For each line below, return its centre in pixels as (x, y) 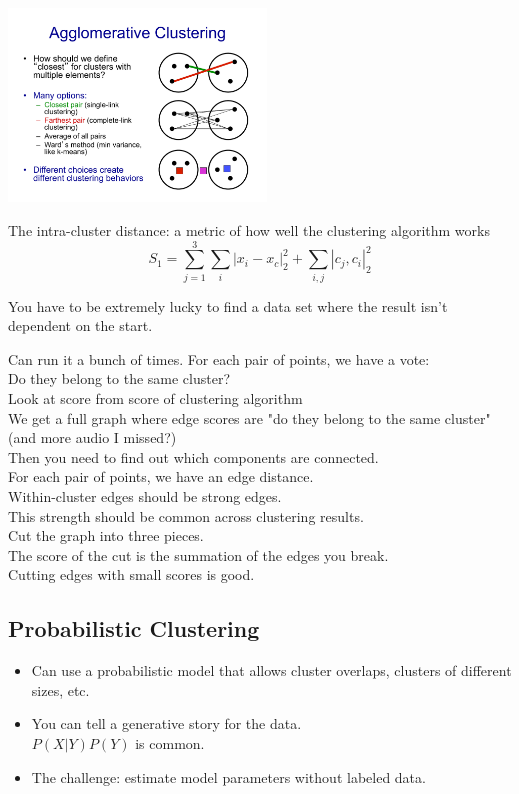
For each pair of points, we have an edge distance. (161, 476)
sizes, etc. (60, 689)
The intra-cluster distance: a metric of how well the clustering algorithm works (249, 229)
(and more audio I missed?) (92, 437)
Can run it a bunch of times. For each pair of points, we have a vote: (219, 358)
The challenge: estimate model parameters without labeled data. (228, 776)
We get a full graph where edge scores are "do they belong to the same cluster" (249, 417)
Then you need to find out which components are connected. (193, 456)
